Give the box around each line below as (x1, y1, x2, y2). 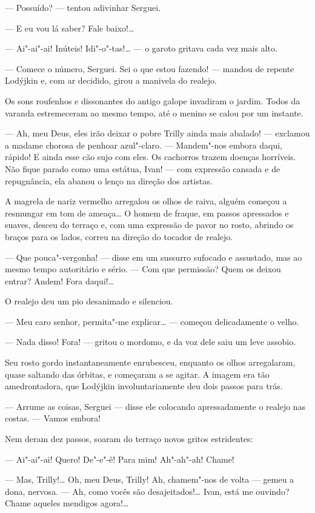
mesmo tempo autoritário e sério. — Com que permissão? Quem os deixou (5, 263, 281, 275)
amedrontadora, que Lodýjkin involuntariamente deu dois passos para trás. (5, 380, 283, 392)
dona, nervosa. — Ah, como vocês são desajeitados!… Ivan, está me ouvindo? (5, 485, 290, 497)
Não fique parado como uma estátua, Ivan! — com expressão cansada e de (5, 162, 280, 175)
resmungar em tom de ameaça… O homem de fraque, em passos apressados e (5, 206, 289, 219)
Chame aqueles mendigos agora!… (5, 497, 129, 509)
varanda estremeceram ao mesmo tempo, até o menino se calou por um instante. (5, 106, 303, 119)
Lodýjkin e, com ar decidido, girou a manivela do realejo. (5, 74, 217, 87)
